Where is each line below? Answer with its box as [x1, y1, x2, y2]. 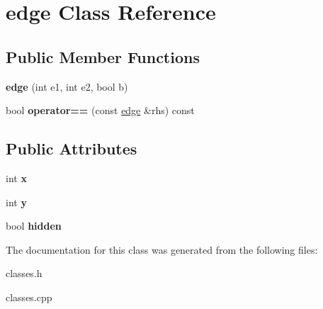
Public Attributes [6, 137, 137, 159]
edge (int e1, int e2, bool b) [6, 79, 128, 94]
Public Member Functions [6, 45, 200, 67]
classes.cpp [6, 289, 52, 304]
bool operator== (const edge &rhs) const [6, 103, 195, 118]
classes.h [6, 266, 42, 281]
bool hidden [6, 218, 62, 233]
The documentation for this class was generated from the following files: [6, 242, 318, 257]
